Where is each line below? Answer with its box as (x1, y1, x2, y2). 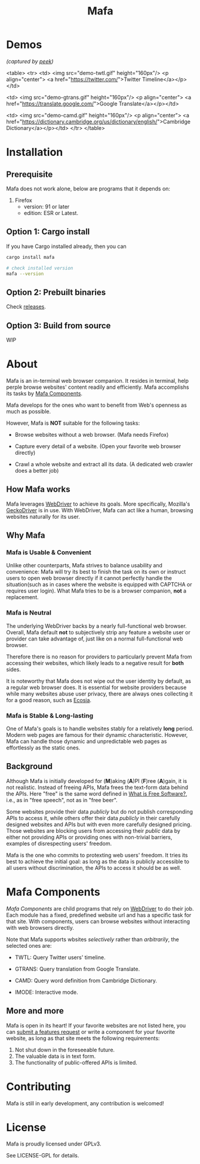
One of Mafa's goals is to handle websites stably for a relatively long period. (6, 725, 194, 732)
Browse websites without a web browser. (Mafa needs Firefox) (14, 431, 169, 438)
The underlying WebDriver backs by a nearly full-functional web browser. (6, 622, 187, 630)
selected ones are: (6, 942, 52, 949)
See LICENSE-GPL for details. (6, 1152, 79, 1159)
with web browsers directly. (6, 924, 75, 931)
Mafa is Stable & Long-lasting (6, 711, 94, 719)
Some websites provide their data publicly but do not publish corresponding (6, 808, 193, 815)
